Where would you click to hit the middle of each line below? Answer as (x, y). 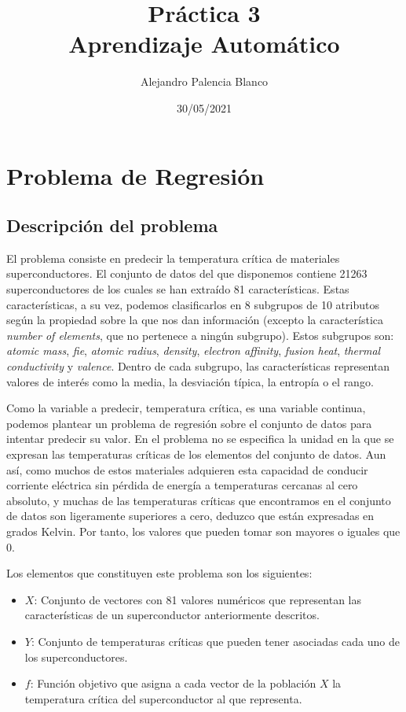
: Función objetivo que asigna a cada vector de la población (173, 683)
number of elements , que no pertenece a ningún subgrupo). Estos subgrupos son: (200, 335)
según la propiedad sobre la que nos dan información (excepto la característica (195, 320)
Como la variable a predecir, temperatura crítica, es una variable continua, (186, 408)
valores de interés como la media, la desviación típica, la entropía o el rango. (190, 381)
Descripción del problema (112, 225)
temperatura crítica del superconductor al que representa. (163, 698)
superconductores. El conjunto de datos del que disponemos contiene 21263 (187, 273)
